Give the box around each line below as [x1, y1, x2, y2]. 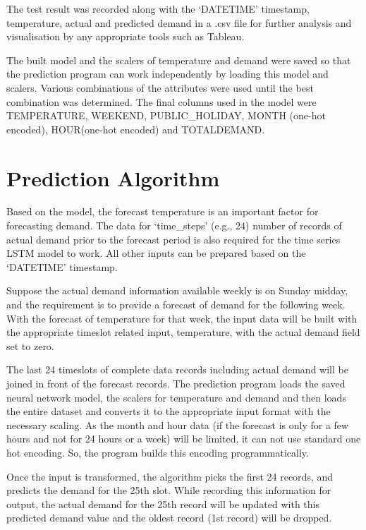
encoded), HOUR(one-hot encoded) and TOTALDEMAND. [6, 121, 265, 136]
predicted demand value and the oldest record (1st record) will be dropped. [6, 510, 332, 525]
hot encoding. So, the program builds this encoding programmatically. [6, 445, 309, 459]
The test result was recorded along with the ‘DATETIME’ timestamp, [6, 1, 310, 16]
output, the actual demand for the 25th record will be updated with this [6, 496, 319, 511]
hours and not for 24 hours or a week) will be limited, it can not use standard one [6, 431, 361, 446]
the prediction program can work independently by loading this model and [6, 66, 329, 81]
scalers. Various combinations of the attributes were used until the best [6, 80, 314, 95]
